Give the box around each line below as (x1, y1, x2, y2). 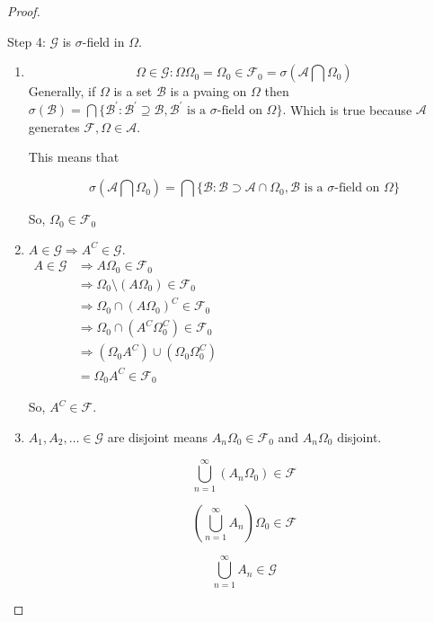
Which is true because (289, 100, 412, 119)
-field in (82, 31, 125, 50)
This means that (28, 147, 120, 166)
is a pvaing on (170, 82, 247, 101)
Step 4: (7, 31, 46, 50)
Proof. (7, 2, 40, 20)
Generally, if (28, 82, 96, 101)
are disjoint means (107, 427, 208, 446)
